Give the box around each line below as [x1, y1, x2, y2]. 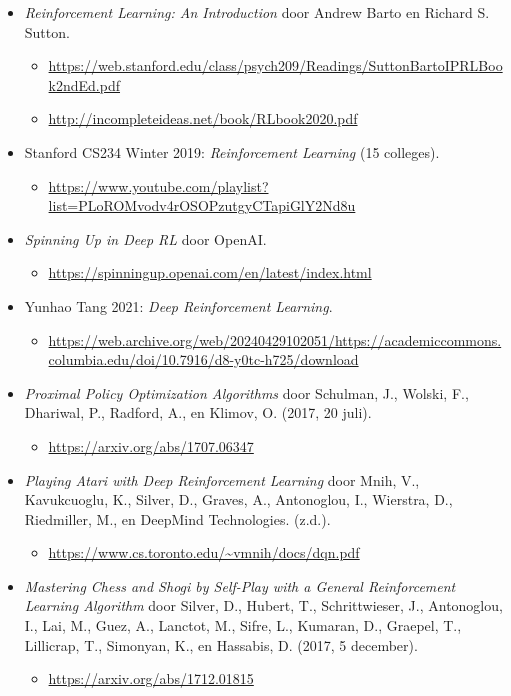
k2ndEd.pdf [48, 74, 121, 95]
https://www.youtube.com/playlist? [48, 175, 269, 196]
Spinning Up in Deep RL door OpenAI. [24, 228, 267, 249]
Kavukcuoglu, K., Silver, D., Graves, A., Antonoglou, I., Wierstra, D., [24, 489, 453, 510]
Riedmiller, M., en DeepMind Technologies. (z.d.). [24, 508, 331, 529]
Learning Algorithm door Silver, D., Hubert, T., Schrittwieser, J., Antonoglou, [24, 595, 503, 616]
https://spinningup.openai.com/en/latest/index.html [48, 262, 372, 283]
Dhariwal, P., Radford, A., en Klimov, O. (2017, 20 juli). [24, 402, 372, 423]
